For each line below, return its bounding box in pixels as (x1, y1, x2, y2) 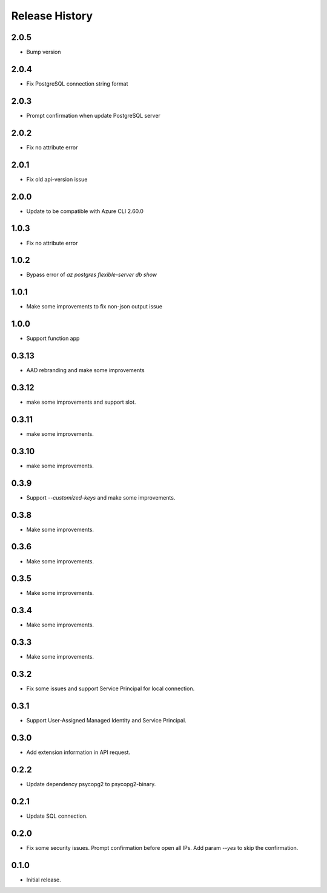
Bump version (26, 49, 61, 56)
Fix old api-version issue (26, 175, 88, 183)
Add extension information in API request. (26, 749, 130, 756)
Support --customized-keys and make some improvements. (26, 494, 176, 501)
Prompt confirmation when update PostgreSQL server (26, 112, 160, 119)
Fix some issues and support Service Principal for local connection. (26, 685, 195, 692)
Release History (11, 9, 93, 22)
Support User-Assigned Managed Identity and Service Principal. (26, 717, 187, 724)
